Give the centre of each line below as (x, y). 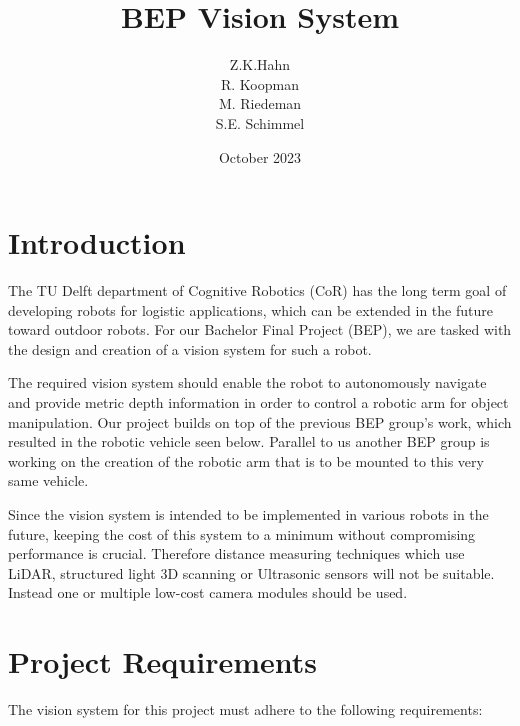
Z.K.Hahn (260, 64)
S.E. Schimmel (260, 122)
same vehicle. (48, 480)
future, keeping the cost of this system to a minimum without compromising (242, 533)
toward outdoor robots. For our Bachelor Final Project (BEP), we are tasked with (260, 329)
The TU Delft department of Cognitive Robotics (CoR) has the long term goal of (257, 290)
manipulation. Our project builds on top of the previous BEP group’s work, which (260, 421)
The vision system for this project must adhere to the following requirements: (245, 709)
